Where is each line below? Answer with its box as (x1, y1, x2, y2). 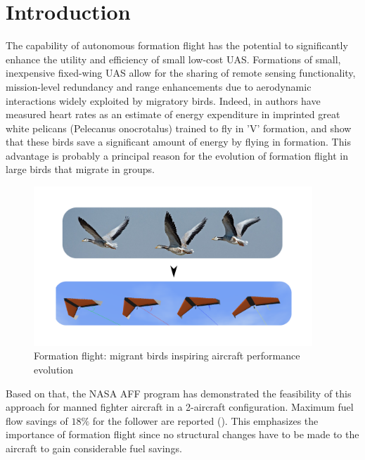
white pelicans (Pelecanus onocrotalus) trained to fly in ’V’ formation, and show (6, 120, 352, 135)
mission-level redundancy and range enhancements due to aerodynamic (6, 79, 312, 94)
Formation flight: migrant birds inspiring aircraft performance (34, 348, 300, 363)
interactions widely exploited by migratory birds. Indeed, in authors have (6, 93, 321, 108)
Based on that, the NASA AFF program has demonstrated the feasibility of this (6, 385, 352, 400)
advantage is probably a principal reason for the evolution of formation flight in (6, 148, 348, 162)
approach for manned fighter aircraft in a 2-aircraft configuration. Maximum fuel (6, 400, 354, 414)
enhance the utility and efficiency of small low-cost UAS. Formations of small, (6, 51, 341, 66)
